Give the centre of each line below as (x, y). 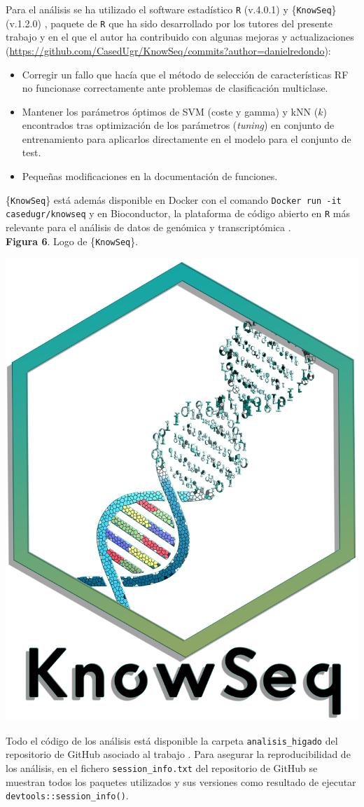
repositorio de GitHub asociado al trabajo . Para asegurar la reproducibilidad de (178, 754)
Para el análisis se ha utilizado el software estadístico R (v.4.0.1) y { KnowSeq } (171, 9)
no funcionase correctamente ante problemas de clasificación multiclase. (175, 88)
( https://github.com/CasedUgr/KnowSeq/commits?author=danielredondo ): (168, 50)
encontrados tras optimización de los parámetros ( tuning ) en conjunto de (178, 125)
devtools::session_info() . (67, 795)
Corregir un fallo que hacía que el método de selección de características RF (185, 74)
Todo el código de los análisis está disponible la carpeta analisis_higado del (172, 740)
